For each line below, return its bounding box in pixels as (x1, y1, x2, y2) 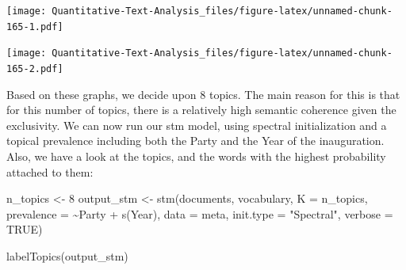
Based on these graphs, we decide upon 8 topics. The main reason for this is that (6, 86, 400, 102)
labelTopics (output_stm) (6, 247, 128, 264)
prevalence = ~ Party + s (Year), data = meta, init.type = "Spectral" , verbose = (6, 205, 393, 222)
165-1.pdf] (6, 21, 63, 32)
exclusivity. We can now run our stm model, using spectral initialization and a (6, 116, 387, 133)
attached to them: (6, 163, 94, 180)
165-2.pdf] (6, 63, 63, 74)
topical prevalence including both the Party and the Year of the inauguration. (6, 132, 385, 149)
